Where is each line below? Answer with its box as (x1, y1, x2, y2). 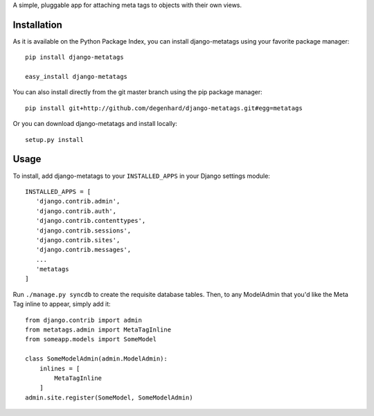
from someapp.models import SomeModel (25, 336, 157, 343)
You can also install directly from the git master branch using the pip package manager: (12, 88, 262, 96)
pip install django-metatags (25, 53, 124, 62)
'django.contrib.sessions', (35, 226, 132, 235)
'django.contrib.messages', (35, 246, 132, 254)
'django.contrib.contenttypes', (35, 217, 146, 225)
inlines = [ (39, 364, 80, 372)
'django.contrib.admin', (35, 197, 121, 206)
